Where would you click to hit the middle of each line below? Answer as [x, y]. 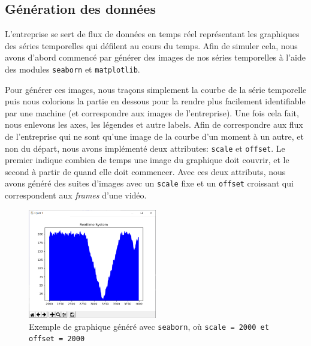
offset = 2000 [57, 339]
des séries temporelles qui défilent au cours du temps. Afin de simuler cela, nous [151, 45]
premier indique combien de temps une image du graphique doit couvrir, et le [147, 160]
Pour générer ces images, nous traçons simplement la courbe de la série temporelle [156, 89]
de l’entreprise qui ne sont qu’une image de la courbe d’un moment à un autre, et [154, 136]
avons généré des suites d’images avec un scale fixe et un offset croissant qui [149, 183]
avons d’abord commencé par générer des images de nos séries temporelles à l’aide [155, 57]
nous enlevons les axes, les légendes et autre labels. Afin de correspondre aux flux [154, 124]
